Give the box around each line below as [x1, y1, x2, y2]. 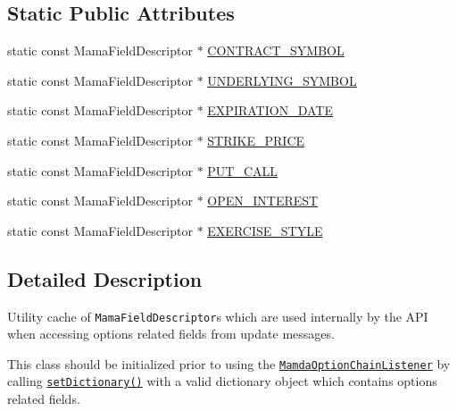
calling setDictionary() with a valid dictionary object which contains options [7, 372, 437, 390]
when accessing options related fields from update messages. [7, 324, 335, 343]
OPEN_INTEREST [207, 191, 319, 210]
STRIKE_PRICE [207, 130, 305, 149]
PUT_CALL [207, 161, 278, 180]
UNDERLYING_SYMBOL [207, 71, 357, 89]
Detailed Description [7, 264, 203, 292]
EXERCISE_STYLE [207, 221, 323, 239]
